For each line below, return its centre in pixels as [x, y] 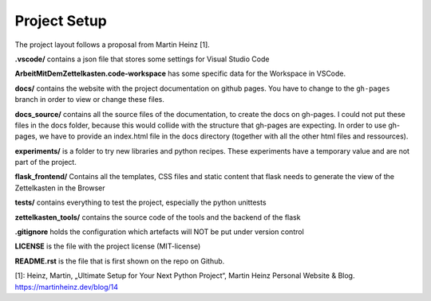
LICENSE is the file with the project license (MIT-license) [108, 246]
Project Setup [61, 21]
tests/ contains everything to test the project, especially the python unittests [140, 202]
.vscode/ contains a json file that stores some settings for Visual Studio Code [142, 59]
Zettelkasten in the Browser [60, 188]
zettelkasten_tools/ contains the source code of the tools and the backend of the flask [158, 217]
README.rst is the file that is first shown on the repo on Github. [120, 261]
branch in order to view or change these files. [90, 100]
